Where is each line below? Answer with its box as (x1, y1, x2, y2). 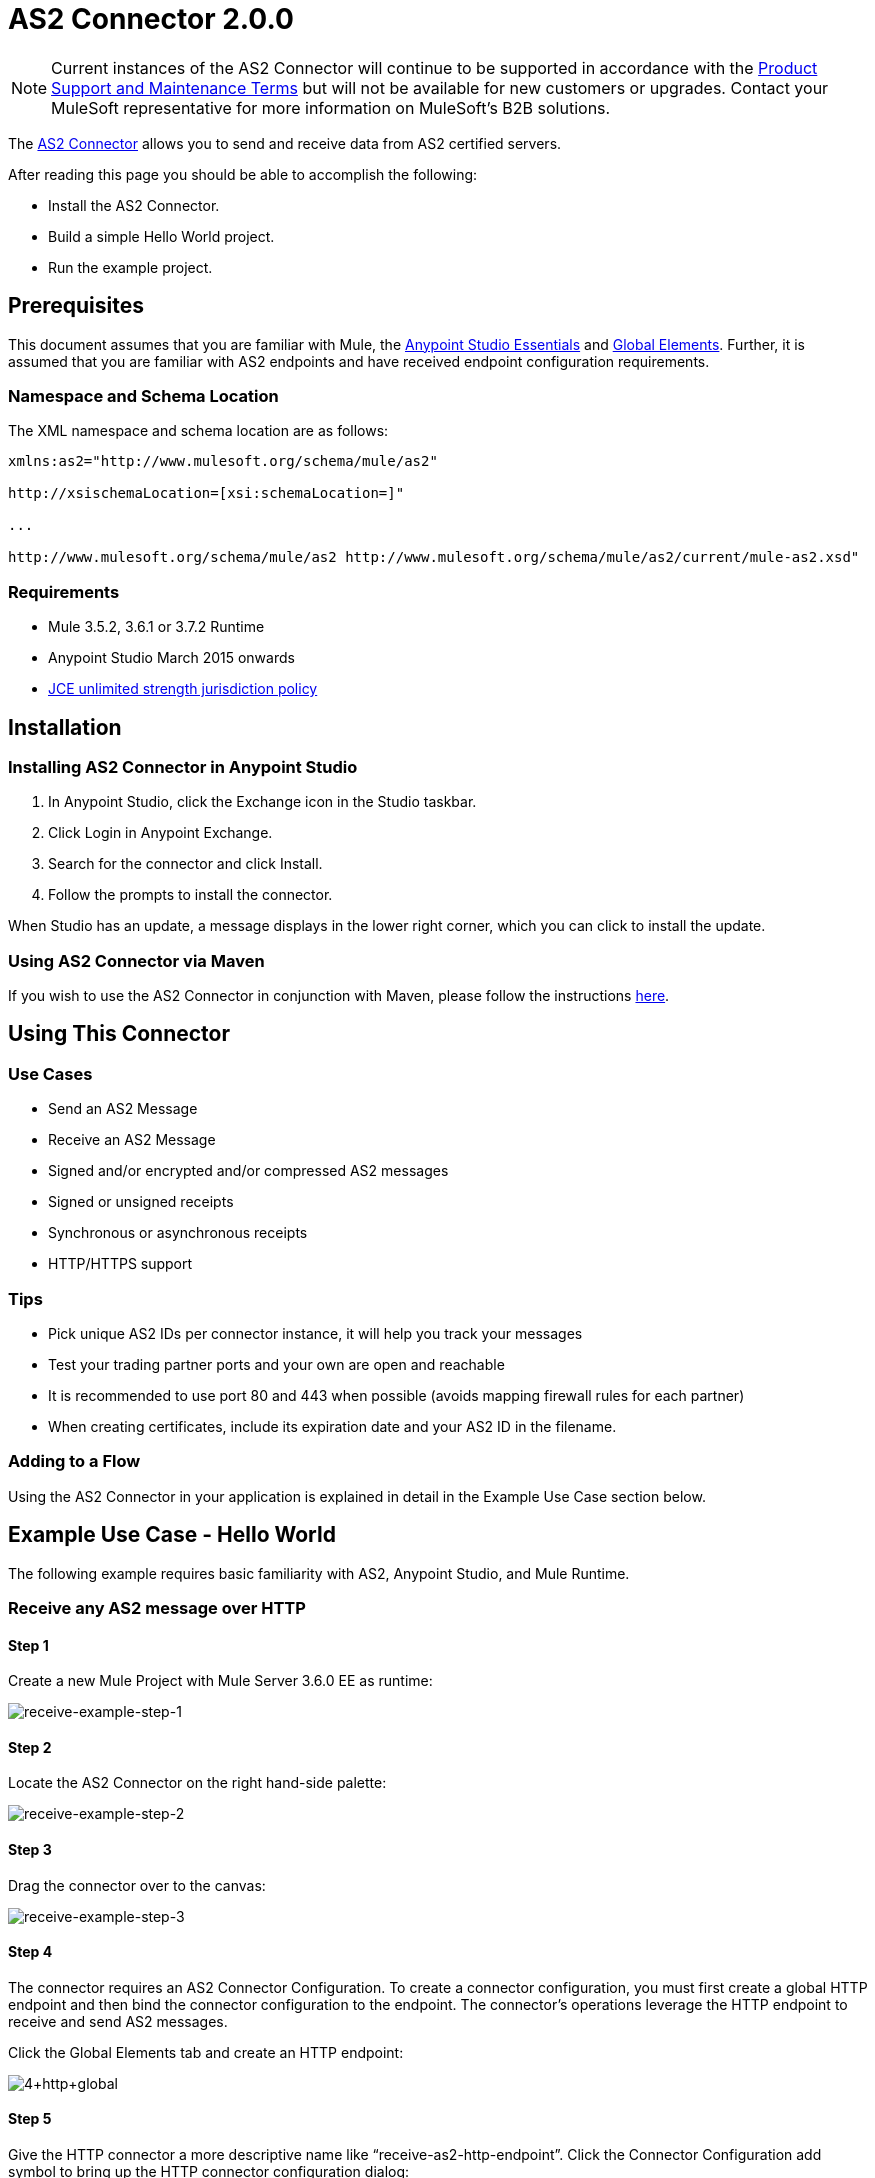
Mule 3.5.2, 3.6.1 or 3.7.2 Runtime (48, 618, 265, 636)
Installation (8, 714, 122, 740)
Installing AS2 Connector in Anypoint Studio (8, 756, 358, 777)
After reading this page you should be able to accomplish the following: (8, 165, 478, 183)
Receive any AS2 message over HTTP (8, 1598, 306, 1618)
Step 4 (8, 1943, 53, 1961)
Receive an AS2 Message (48, 1131, 216, 1149)
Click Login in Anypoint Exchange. (48, 824, 273, 842)
